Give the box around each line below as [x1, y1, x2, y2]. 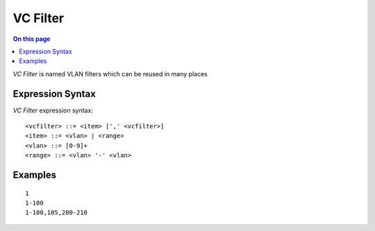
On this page [12, 35, 51, 43]
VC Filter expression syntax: [12, 106, 94, 114]
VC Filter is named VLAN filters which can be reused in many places [12, 69, 208, 78]
